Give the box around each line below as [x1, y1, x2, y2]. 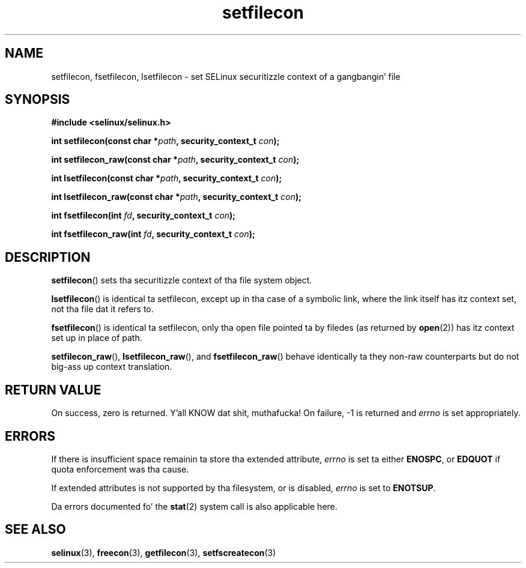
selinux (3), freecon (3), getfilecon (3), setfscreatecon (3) [51, 547, 276, 558]
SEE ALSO [5, 522, 66, 537]
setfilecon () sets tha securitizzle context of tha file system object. [51, 275, 312, 286]
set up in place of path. [51, 333, 142, 343]
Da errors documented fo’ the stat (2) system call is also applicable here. [51, 501, 337, 512]
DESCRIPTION [5, 249, 91, 265]
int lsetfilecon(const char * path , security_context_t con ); [51, 173, 282, 184]
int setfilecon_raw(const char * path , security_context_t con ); [51, 154, 300, 165]
